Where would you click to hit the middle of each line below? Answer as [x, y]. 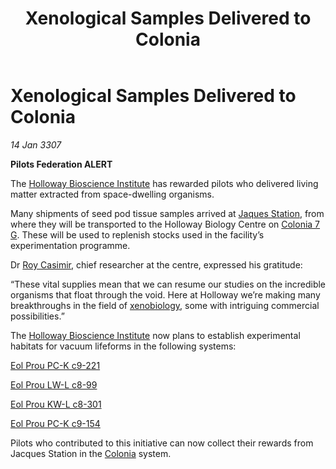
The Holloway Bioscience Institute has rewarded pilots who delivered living [164, 183]
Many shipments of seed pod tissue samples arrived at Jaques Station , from [167, 213]
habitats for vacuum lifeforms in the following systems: [123, 346]
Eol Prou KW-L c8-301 [56, 404]
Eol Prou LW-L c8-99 [54, 384]
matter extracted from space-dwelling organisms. [112, 194]
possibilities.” [37, 316]
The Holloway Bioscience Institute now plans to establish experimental [155, 335]
